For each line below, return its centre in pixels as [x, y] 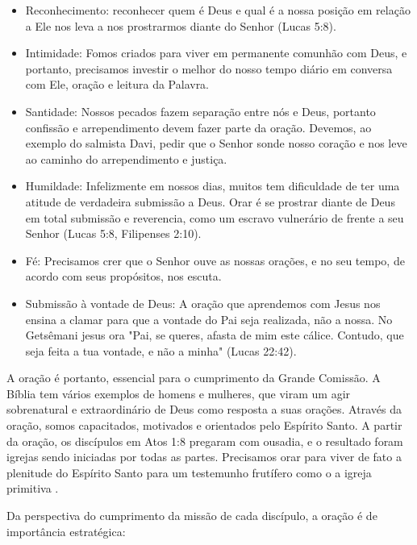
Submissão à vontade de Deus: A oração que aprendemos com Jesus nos [203, 303]
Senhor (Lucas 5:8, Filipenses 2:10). [113, 233]
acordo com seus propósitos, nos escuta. [123, 276]
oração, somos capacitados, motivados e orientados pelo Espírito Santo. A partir [204, 425]
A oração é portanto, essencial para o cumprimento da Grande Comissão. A [194, 378]
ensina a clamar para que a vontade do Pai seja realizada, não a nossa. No [209, 319]
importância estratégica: [66, 531]
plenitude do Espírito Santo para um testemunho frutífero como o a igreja [189, 472]
